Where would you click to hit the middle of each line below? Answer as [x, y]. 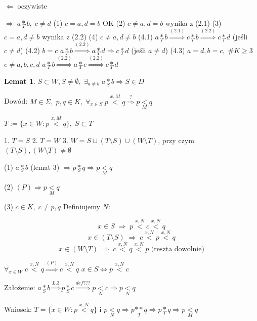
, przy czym [176, 140]
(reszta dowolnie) [178, 249]
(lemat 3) [45, 167]
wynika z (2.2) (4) [70, 36]
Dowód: [16, 101]
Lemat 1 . [20, 81]
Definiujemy [81, 207]
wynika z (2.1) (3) [194, 22]
